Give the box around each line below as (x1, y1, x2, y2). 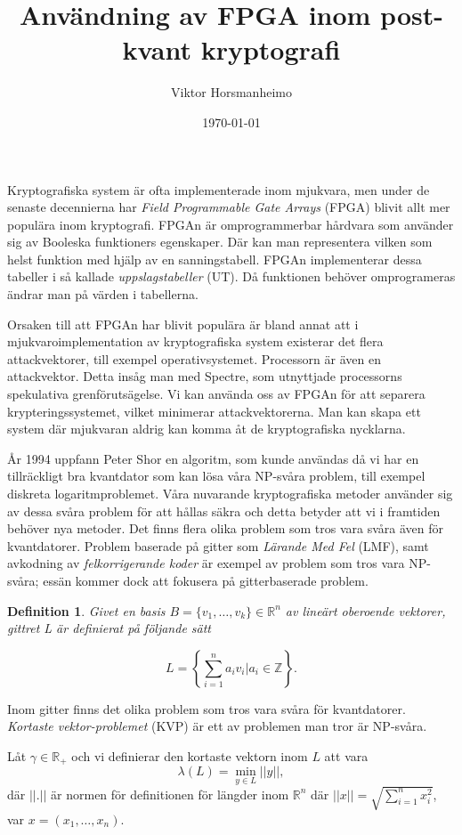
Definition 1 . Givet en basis (7, 601, 166, 620)
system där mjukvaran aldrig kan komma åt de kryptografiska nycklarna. (7, 419, 406, 438)
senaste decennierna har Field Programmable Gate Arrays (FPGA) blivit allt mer (7, 198, 450, 216)
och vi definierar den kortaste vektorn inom (71, 746, 308, 765)
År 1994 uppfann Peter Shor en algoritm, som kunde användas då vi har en (7, 449, 419, 467)
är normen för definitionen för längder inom (51, 784, 289, 803)
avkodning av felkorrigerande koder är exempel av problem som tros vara (7, 554, 405, 572)
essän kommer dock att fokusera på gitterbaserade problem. (43, 571, 369, 589)
